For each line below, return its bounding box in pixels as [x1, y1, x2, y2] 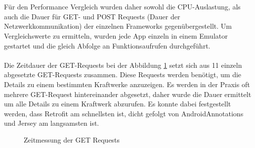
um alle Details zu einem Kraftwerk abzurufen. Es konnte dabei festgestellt [4, 99, 231, 109]
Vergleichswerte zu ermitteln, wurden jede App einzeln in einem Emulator [4, 30, 228, 41]
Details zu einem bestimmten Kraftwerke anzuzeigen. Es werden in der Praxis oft [4, 79, 250, 89]
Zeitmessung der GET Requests [24, 134, 120, 145]
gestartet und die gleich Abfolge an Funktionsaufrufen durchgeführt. [4, 40, 211, 50]
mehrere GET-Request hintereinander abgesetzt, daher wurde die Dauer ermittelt [4, 89, 252, 99]
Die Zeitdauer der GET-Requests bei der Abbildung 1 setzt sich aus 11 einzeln [4, 59, 242, 70]
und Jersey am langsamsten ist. [4, 118, 99, 128]
